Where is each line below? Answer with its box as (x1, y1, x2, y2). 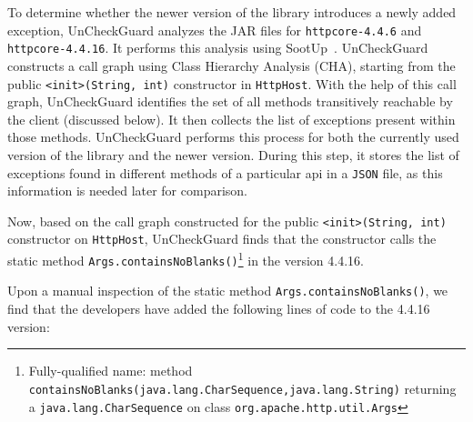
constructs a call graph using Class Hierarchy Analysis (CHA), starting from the (7, 55, 456, 75)
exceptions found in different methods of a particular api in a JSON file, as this (7, 163, 443, 182)
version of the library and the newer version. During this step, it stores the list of (7, 145, 459, 164)
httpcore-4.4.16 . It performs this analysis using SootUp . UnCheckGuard (7, 38, 428, 57)
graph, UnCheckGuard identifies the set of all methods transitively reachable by (7, 92, 453, 111)
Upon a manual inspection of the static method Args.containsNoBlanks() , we (7, 281, 448, 300)
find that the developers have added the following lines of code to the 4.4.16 (7, 299, 430, 318)
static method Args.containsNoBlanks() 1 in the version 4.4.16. (7, 248, 364, 269)
